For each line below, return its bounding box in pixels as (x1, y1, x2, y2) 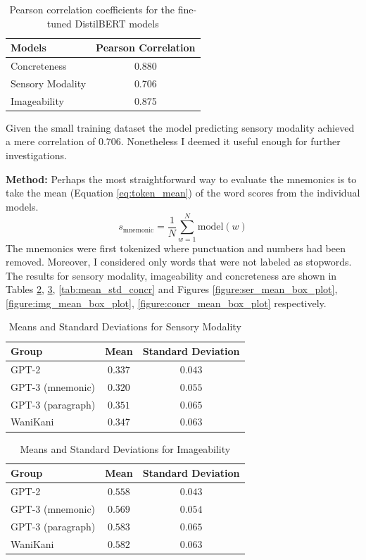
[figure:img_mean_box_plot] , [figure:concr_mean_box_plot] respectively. (6, 295, 327, 310)
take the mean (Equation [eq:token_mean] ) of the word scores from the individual (6, 185, 360, 200)
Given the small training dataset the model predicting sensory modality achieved (6, 120, 355, 135)
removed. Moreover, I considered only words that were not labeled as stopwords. (6, 254, 352, 269)
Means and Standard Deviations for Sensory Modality (8, 319, 241, 334)
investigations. (6, 148, 67, 162)
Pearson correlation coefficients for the (9, 2, 175, 16)
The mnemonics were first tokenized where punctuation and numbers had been (6, 240, 346, 255)
